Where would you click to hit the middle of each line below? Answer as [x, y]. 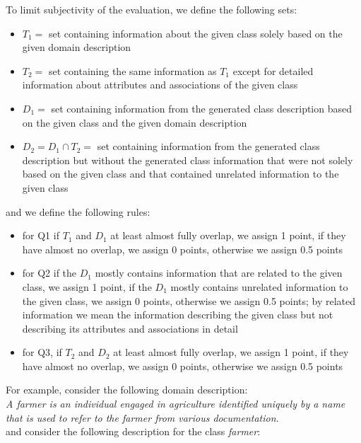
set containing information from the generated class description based [201, 108]
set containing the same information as [132, 70]
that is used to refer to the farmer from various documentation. [142, 417]
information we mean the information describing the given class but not [178, 315]
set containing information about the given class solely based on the [195, 33]
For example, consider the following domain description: [127, 390]
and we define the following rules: [78, 211]
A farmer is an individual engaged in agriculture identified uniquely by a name [176, 404]
